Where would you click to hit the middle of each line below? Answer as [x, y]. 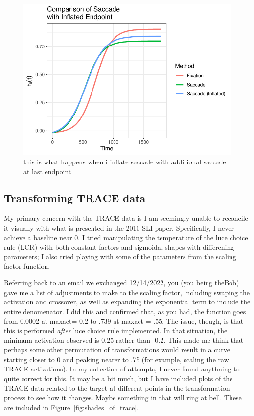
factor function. [27, 266]
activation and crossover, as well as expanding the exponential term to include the [127, 302]
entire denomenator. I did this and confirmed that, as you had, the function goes [125, 311]
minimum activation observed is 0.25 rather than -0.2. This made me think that [124, 340]
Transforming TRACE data [75, 197]
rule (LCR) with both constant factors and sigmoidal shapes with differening [119, 247]
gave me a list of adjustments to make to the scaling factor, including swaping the [127, 292]
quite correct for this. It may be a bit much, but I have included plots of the [118, 378]
